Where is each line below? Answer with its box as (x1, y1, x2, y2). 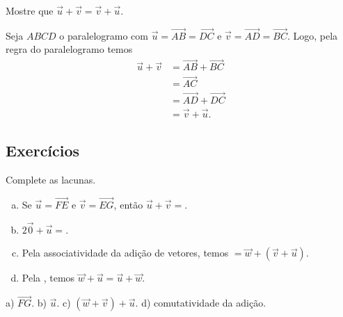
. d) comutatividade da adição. (135, 295, 266, 310)
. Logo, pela (287, 28, 338, 42)
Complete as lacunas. (6, 172, 96, 187)
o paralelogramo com (59, 28, 148, 42)
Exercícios (6, 140, 80, 161)
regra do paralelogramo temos (6, 42, 133, 56)
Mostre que (6, 3, 54, 17)
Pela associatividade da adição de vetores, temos (22, 245, 229, 260)
